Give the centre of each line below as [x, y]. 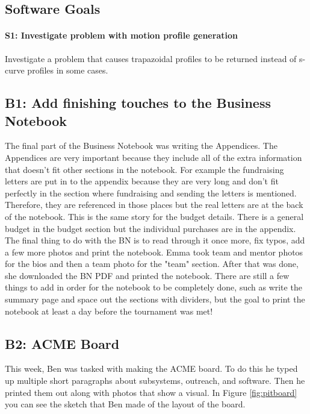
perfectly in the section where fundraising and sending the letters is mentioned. [151, 193]
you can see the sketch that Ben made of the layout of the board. [125, 404]
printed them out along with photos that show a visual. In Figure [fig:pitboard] [151, 392]
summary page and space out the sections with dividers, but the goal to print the [155, 299]
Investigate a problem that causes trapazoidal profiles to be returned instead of [151, 58]
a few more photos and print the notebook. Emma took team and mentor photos [154, 252]
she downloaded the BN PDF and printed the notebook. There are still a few [147, 275]
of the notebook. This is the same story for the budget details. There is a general [154, 216]
